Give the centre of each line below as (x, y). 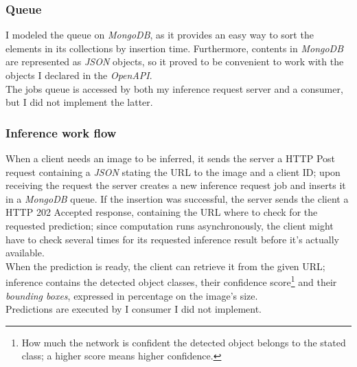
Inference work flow (61, 132)
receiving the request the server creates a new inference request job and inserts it (176, 185)
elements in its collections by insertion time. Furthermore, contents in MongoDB (175, 48)
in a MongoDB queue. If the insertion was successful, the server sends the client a (177, 198)
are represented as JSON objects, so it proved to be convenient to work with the (175, 62)
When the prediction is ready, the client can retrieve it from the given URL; (165, 266)
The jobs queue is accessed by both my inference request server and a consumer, (174, 88)
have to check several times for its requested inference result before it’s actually (172, 239)
